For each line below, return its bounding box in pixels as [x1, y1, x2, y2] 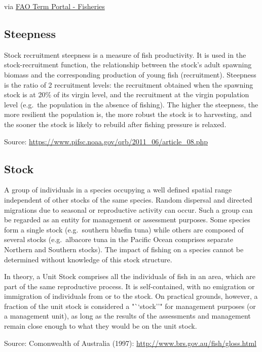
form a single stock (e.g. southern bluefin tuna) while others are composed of [4, 224, 244, 234]
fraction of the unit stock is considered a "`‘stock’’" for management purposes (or [4, 300, 256, 311]
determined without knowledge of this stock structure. [4, 254, 172, 264]
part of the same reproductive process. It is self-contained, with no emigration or [4, 281, 255, 291]
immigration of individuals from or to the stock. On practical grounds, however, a [4, 291, 258, 301]
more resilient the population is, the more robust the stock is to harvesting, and [4, 109, 252, 120]
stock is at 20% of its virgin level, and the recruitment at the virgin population [4, 89, 249, 100]
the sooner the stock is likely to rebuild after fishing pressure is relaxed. [4, 119, 227, 129]
